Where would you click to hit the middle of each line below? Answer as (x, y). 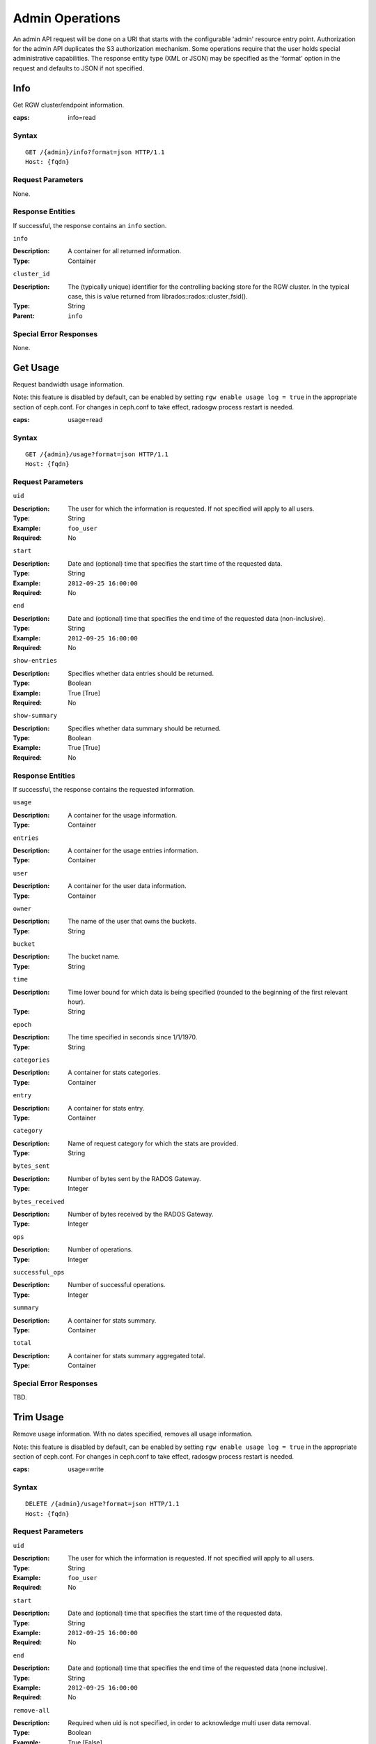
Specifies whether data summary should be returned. (144, 728)
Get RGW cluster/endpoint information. (69, 105)
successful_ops (39, 1272)
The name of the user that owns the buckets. (132, 922)
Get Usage (36, 367)
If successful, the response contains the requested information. (104, 789)
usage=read (85, 419)
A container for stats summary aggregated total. (136, 1355)
